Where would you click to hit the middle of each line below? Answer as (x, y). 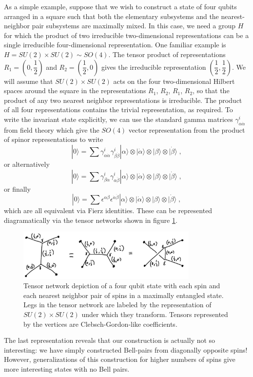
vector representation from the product (187, 129)
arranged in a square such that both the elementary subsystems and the (111, 16)
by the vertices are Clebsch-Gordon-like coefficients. (100, 324)
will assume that (29, 81)
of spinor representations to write (54, 139)
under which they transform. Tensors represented (155, 314)
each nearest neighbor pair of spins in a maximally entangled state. (124, 295)
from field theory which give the (52, 129)
